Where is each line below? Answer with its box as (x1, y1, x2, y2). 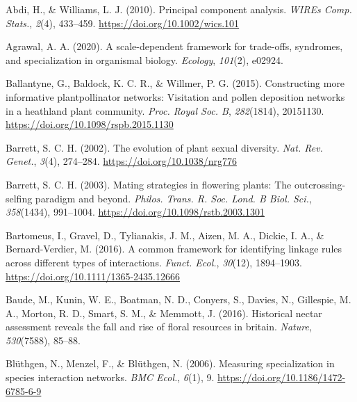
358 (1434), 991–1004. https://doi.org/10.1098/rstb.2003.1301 (6, 204, 265, 219)
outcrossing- (294, 177, 346, 191)
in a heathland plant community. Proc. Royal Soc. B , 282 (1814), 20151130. (6, 103, 324, 118)
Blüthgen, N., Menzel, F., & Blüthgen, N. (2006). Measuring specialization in (6, 356, 335, 371)
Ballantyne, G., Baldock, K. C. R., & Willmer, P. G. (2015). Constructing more (6, 76, 345, 90)
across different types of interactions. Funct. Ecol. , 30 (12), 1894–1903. (6, 255, 302, 269)
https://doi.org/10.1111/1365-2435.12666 (6, 268, 180, 283)
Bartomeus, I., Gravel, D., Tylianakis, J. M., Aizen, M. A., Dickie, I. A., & (6, 227, 324, 242)
